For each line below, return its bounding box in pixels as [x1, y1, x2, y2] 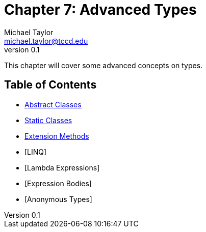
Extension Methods [24, 131, 89, 140]
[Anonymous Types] [24, 194, 92, 204]
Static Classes [24, 115, 72, 125]
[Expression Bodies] [24, 179, 92, 188]
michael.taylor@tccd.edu [4, 36, 88, 45]
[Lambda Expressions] [24, 163, 100, 172]
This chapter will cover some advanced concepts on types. [4, 61, 203, 70]
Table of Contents [4, 78, 97, 92]
